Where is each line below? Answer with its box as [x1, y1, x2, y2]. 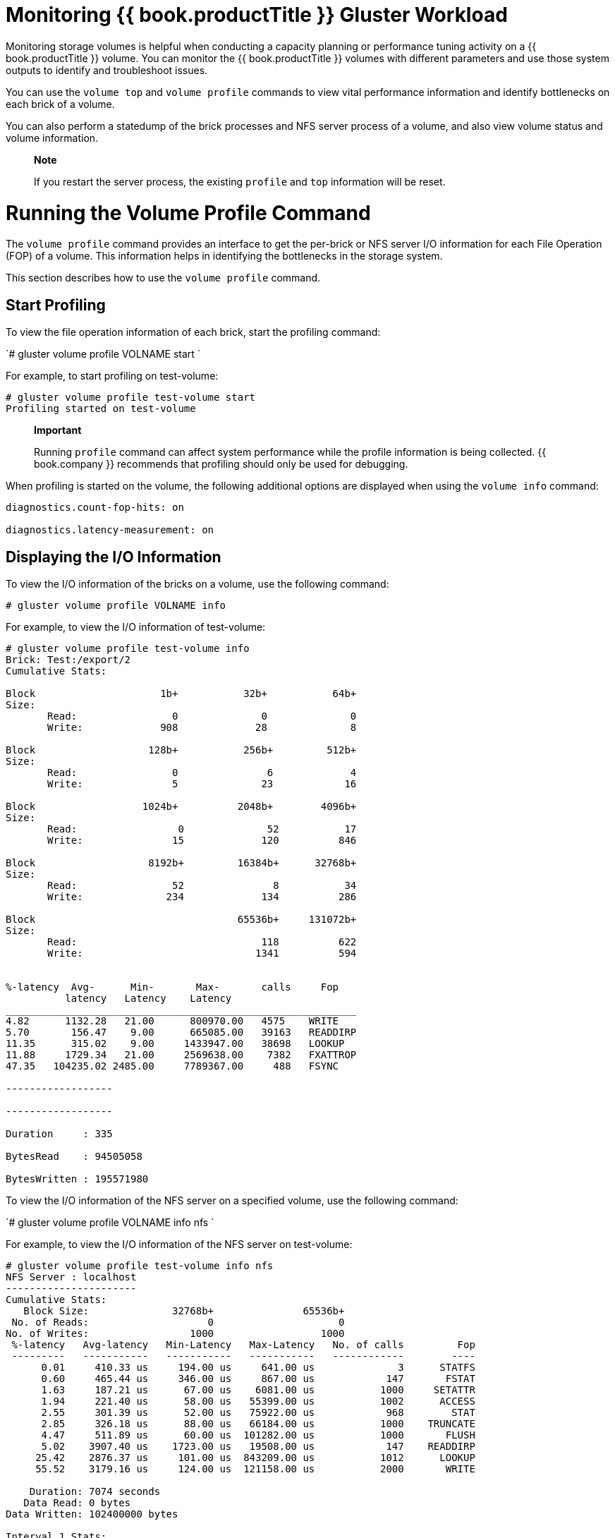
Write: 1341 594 [47, 947, 357, 959]
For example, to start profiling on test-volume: [6, 370, 219, 382]
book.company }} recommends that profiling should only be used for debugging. [34, 458, 408, 471]
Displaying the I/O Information [6, 547, 221, 566]
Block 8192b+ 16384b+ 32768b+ [6, 856, 357, 868]
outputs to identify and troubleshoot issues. [6, 63, 208, 76]
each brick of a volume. [6, 97, 115, 110]
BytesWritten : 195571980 [6, 1173, 149, 1185]
